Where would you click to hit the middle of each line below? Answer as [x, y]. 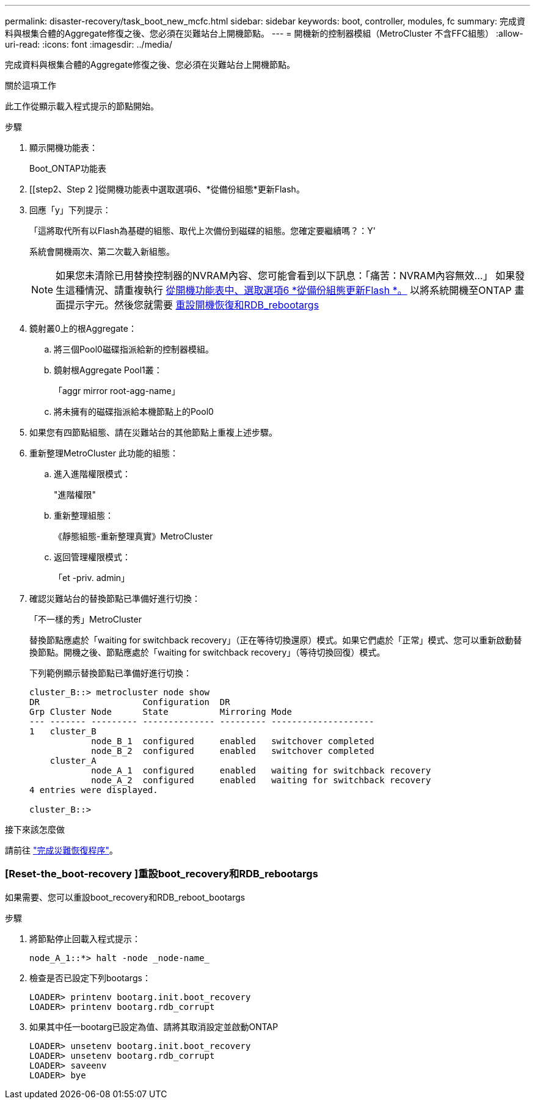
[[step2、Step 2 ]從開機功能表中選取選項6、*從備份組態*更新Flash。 [167, 189]
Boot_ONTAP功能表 [68, 168]
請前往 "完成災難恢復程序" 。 [61, 850]
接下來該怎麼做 [35, 829]
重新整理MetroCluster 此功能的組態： [104, 453]
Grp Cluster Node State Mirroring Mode [161, 712]
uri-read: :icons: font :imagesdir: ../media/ [89, 44]
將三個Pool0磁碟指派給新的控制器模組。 [134, 349]
